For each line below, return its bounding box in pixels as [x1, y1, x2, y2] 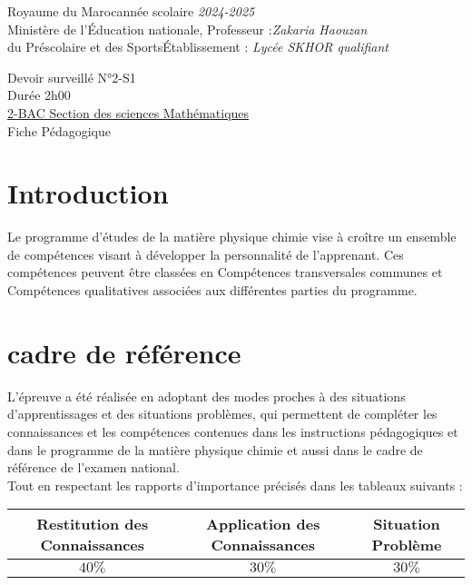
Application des [206, 513, 320, 535]
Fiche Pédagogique [7, 121, 111, 140]
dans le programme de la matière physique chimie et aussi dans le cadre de [7, 440, 423, 459]
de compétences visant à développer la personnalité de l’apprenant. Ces [7, 244, 404, 263]
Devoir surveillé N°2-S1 [7, 67, 136, 86]
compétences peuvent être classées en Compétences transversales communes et [7, 263, 443, 282]
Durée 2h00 [7, 85, 71, 104]
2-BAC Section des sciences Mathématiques [7, 103, 250, 122]
